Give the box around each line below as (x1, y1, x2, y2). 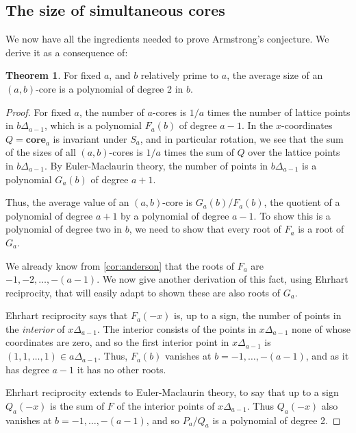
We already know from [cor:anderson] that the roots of (5, 258, 235, 272)
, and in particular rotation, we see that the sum (140, 131, 344, 145)
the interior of (5, 321, 65, 336)
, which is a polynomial (44, 118, 142, 132)
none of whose (291, 321, 351, 336)
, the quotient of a (264, 195, 340, 209)
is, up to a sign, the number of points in (173, 308, 342, 323)
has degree (5, 362, 49, 376)
